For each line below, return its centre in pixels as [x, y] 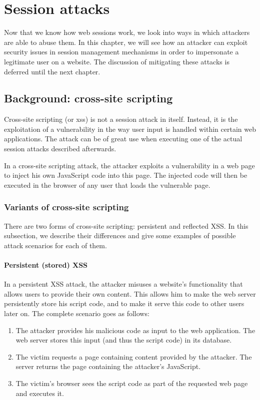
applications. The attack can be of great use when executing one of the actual [123, 139]
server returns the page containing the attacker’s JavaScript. [108, 366]
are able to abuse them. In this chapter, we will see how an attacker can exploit [126, 42]
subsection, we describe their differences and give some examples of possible [120, 235]
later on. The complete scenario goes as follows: [77, 313]
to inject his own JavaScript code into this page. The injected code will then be [126, 175]
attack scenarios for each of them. [55, 245]
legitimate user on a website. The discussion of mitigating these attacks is [117, 61]
